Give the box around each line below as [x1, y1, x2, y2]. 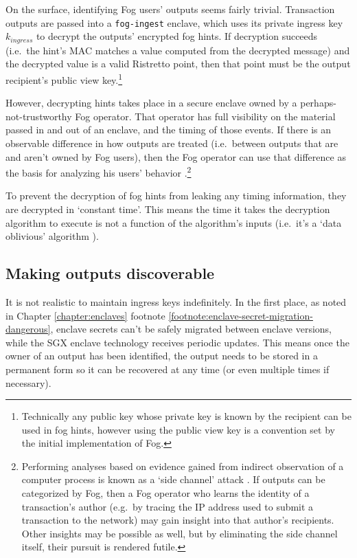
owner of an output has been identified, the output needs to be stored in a [5, 348, 318, 363]
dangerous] [5, 322, 51, 336]
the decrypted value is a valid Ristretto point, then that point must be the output [5, 56, 351, 71]
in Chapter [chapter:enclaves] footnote [5, 308, 165, 322]
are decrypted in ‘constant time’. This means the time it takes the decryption [5, 201, 330, 216]
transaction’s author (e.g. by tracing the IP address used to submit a [21, 499, 314, 513]
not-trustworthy [5, 109, 72, 123]
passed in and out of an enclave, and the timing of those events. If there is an [5, 122, 332, 137]
